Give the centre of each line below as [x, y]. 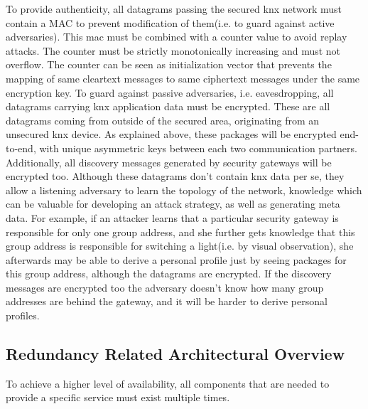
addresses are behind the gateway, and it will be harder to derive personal [167, 301]
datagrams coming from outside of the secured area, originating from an [163, 120]
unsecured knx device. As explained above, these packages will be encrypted [171, 134]
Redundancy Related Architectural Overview [175, 354]
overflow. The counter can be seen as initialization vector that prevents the [169, 64]
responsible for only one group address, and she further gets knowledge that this [180, 232]
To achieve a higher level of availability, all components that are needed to [168, 383]
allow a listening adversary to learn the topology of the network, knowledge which [184, 190]
